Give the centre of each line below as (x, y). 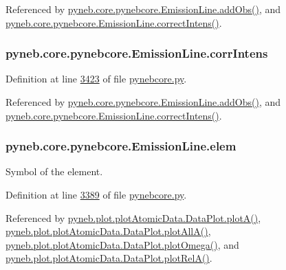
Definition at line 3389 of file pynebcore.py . (96, 194)
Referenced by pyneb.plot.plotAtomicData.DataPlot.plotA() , (133, 217)
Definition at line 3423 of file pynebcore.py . (96, 79)
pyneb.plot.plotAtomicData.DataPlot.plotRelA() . (109, 258)
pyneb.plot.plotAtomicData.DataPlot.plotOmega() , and (122, 244)
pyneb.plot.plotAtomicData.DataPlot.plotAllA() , (108, 231)
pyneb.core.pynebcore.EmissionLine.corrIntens (137, 53)
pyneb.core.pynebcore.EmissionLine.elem (121, 146)
